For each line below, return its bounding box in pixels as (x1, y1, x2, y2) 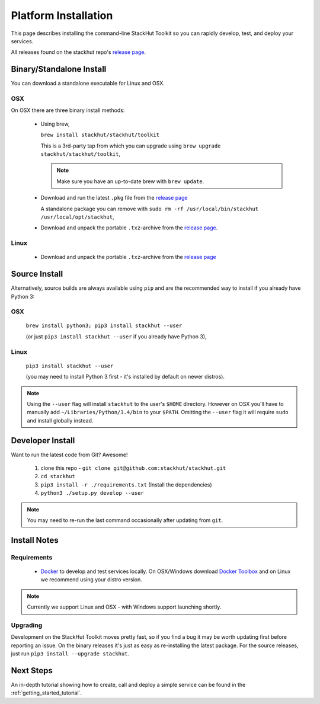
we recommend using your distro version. (40, 576, 142, 583)
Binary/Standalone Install (11, 64, 107, 74)
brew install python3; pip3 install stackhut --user (25, 322, 183, 329)
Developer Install (11, 436, 75, 446)
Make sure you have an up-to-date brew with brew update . (56, 178, 204, 185)
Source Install (11, 269, 63, 279)
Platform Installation (11, 9, 113, 22)
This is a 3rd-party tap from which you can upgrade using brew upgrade (40, 142, 221, 149)
